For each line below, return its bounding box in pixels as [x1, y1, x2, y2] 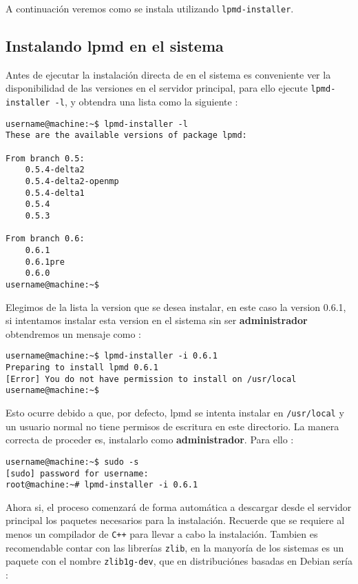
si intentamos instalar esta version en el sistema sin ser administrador [6, 313, 308, 328]
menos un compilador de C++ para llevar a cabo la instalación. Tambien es [6, 527, 318, 541]
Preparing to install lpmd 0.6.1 [6, 363, 158, 373]
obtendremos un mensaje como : [6, 326, 141, 341]
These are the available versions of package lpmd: [6, 130, 247, 141]
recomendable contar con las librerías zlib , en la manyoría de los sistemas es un [6, 540, 344, 554]
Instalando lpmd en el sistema [6, 35, 224, 57]
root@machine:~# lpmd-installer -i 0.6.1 [6, 480, 198, 490]
